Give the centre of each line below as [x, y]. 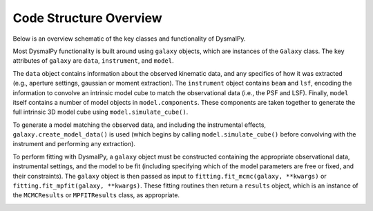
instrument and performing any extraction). [74, 144]
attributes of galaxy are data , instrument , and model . [93, 61]
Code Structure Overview [87, 18]
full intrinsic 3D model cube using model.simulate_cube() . [101, 112]
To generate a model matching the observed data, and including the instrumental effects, [139, 125]
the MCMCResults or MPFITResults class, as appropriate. [96, 195]
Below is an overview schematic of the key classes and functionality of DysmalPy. [129, 39]
